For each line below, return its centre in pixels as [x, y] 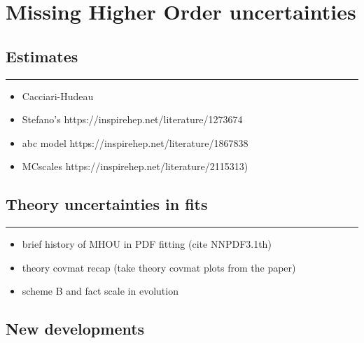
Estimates [42, 56]
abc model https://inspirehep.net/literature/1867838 [135, 142]
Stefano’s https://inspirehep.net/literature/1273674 [132, 119]
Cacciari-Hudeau [58, 96]
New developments [75, 329]
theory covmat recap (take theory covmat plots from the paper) [159, 267]
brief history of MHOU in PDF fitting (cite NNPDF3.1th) [147, 244]
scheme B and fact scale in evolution [100, 291]
